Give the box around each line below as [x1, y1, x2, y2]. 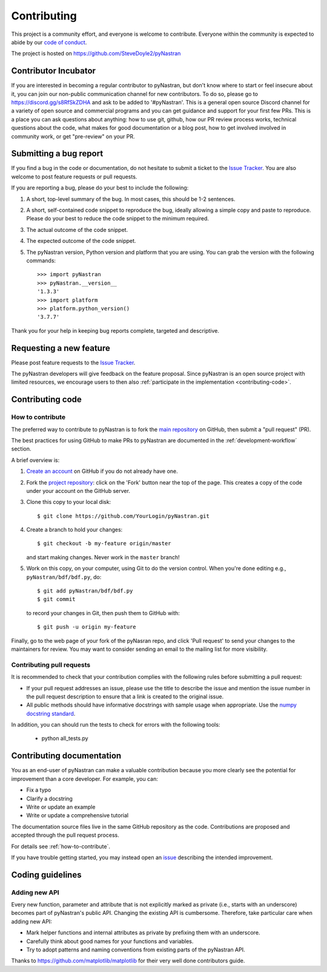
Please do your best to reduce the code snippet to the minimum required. [26, 215, 209, 222]
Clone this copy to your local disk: [26, 498, 111, 506]
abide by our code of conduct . [11, 38, 87, 46]
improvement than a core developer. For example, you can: [11, 775, 159, 783]
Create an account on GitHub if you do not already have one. [26, 467, 178, 475]
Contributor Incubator [11, 66, 96, 76]
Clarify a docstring [26, 795, 73, 802]
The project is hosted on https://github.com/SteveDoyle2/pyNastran [11, 50, 181, 57]
